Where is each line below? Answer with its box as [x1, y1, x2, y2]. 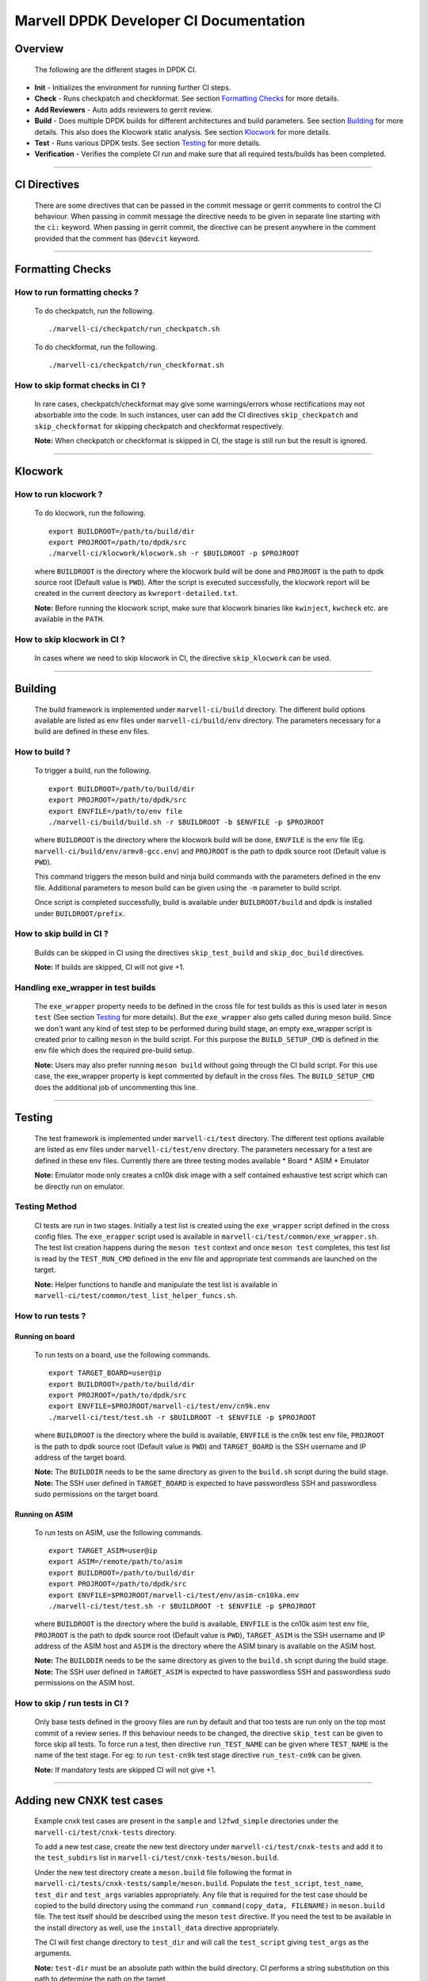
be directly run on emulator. [34, 1181, 125, 1191]
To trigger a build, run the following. [34, 765, 151, 776]
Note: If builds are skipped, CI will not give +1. [34, 962, 185, 971]
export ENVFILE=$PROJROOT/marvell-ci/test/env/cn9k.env [48, 1402, 270, 1410]
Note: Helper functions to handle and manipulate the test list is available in [34, 1280, 277, 1289]
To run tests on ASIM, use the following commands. [34, 1528, 203, 1537]
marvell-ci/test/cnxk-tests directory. [34, 1827, 177, 1837]
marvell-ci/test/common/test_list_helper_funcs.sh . [34, 1290, 238, 1300]
